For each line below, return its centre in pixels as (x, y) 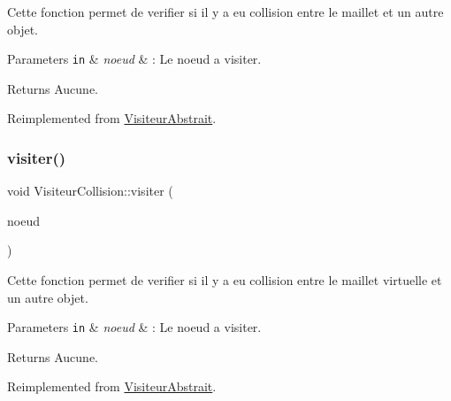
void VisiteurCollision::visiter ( (90, 191)
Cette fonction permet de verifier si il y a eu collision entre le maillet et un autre (225, 12)
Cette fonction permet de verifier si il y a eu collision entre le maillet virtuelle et (225, 280)
